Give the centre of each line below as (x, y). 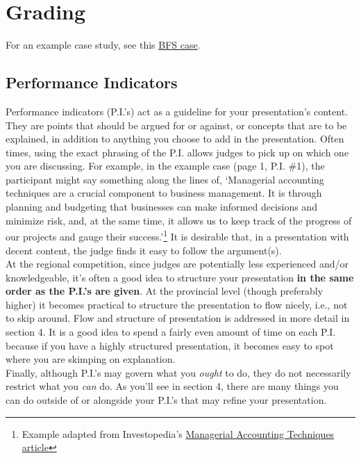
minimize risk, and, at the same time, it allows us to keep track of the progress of (179, 220)
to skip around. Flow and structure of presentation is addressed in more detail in (178, 318)
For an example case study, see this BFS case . (103, 45)
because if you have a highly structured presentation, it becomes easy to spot (170, 345)
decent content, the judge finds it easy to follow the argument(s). (144, 250)
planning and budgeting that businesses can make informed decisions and (161, 207)
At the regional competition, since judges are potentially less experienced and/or (177, 264)
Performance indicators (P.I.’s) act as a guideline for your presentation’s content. (177, 111)
